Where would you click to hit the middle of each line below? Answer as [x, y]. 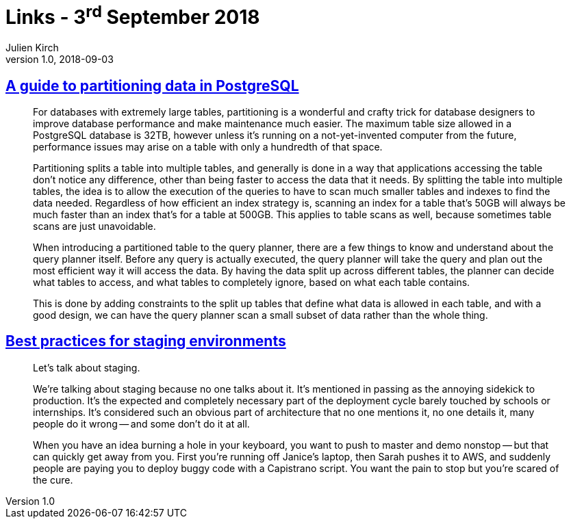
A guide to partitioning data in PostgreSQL [152, 86]
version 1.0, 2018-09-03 [60, 60]
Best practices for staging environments [146, 341]
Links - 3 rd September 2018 [133, 15]
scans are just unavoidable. [94, 226]
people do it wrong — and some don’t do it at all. [141, 423]
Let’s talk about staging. [87, 367]
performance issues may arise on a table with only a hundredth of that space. [208, 146]
